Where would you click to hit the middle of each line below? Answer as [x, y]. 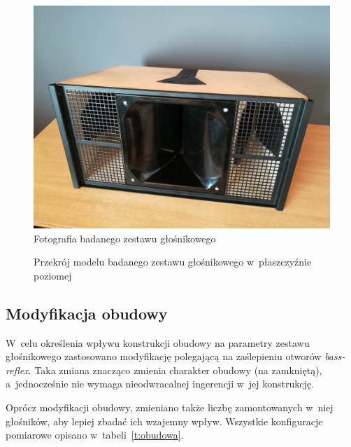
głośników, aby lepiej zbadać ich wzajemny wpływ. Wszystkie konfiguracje [164, 421]
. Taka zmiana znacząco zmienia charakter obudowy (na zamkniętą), [175, 370]
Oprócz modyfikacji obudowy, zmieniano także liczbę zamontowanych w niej [170, 407]
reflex [17, 370]
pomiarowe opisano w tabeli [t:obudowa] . [95, 435]
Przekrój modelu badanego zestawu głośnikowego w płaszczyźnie [173, 262]
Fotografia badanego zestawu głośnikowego [125, 238]
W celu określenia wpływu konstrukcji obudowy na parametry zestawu [158, 342]
